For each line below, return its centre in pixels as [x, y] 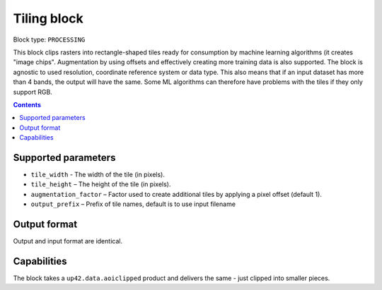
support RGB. [33, 92]
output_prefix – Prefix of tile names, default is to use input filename [133, 204]
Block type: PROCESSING [49, 40]
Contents [27, 104]
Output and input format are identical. [68, 241]
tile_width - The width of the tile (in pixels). [98, 174]
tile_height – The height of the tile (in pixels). [101, 184]
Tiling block [48, 18]
